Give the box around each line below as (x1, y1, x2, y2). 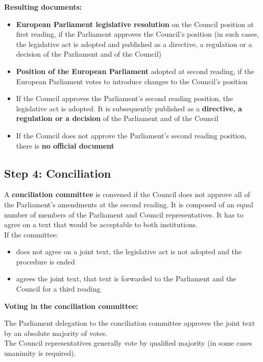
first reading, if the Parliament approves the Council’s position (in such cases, (16, 29, 259, 39)
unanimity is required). (4, 348, 76, 358)
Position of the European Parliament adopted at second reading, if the (16, 65, 254, 76)
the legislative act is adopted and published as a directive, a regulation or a (16, 38, 252, 49)
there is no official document (16, 140, 114, 151)
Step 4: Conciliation (4, 165, 111, 181)
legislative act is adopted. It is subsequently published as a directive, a (16, 103, 242, 113)
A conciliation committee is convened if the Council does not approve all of (4, 189, 250, 200)
